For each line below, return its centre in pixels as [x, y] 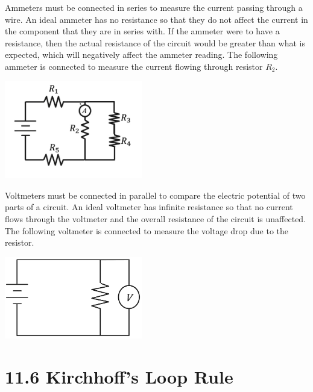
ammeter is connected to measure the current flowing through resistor [134, 66]
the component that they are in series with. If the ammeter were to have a [142, 31]
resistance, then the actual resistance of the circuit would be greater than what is [155, 42]
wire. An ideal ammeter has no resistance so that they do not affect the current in [156, 19]
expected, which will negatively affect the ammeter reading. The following [141, 54]
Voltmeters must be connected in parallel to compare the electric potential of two [155, 195]
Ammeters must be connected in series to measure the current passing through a [154, 7]
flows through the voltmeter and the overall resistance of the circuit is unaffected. [156, 218]
